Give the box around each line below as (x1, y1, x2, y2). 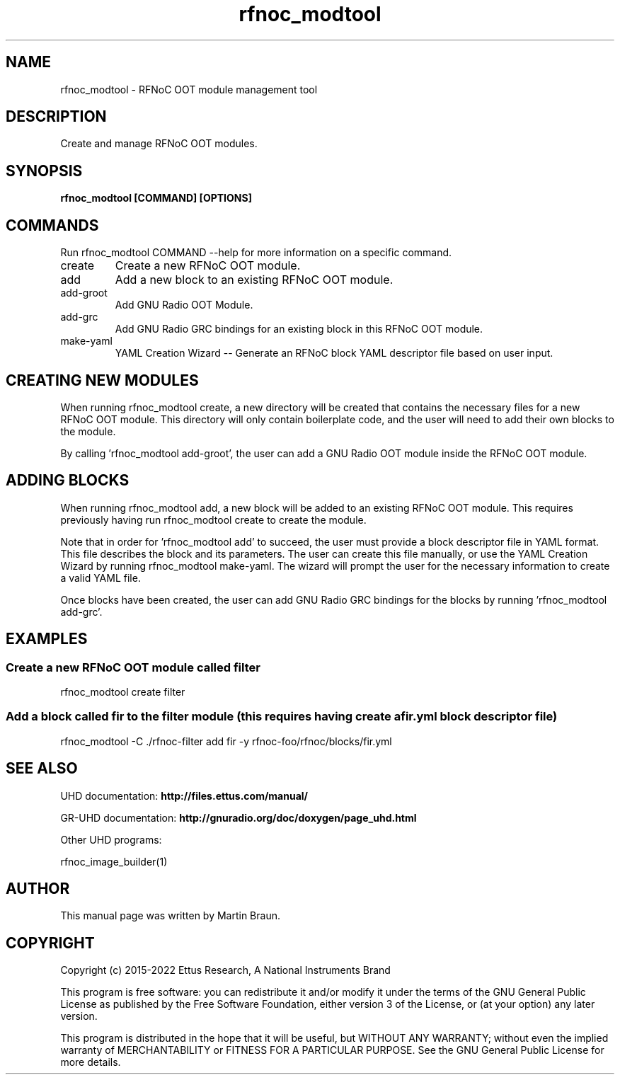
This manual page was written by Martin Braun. (60, 909, 280, 922)
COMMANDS (6, 216, 99, 234)
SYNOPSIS (6, 161, 83, 180)
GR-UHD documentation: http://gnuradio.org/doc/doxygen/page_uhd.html (60, 811, 417, 824)
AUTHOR (6, 880, 70, 898)
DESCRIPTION (6, 108, 107, 126)
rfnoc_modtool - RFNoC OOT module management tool (60, 83, 318, 96)
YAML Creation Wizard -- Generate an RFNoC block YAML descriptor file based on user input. (115, 347, 553, 360)
